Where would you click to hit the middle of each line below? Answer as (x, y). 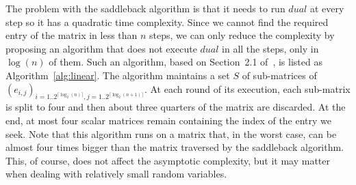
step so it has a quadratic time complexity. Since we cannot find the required (167, 22)
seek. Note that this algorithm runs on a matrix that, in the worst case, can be (171, 133)
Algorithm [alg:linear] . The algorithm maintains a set (118, 75)
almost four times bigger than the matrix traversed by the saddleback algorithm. (175, 147)
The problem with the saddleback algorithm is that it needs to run (145, 8)
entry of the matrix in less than (72, 35)
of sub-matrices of (279, 75)
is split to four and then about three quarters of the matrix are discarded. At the (176, 107)
